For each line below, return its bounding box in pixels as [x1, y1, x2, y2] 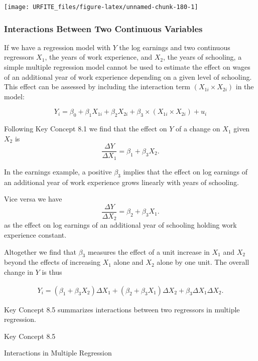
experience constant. [4, 230, 67, 240]
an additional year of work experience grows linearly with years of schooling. [4, 176, 239, 187]
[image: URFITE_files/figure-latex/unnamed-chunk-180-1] [4, 4, 198, 11]
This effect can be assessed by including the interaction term [4, 81, 191, 92]
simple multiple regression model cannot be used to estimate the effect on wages [4, 62, 250, 72]
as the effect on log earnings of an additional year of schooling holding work [4, 220, 237, 230]
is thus [42, 267, 62, 277]
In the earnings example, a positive [4, 166, 112, 176]
